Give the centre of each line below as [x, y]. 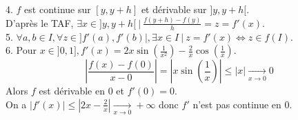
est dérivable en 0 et [81, 91]
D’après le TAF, [40, 22]
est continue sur [58, 9]
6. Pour [21, 50]
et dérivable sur [174, 9]
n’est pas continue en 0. [242, 104]
